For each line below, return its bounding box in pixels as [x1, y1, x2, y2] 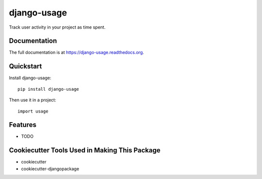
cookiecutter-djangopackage [21, 165, 80, 172]
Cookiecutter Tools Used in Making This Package [9, 146, 161, 155]
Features [9, 121, 36, 129]
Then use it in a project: [9, 97, 56, 103]
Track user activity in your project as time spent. [9, 24, 106, 30]
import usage [17, 108, 49, 114]
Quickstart [9, 62, 42, 70]
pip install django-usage [17, 86, 80, 92]
